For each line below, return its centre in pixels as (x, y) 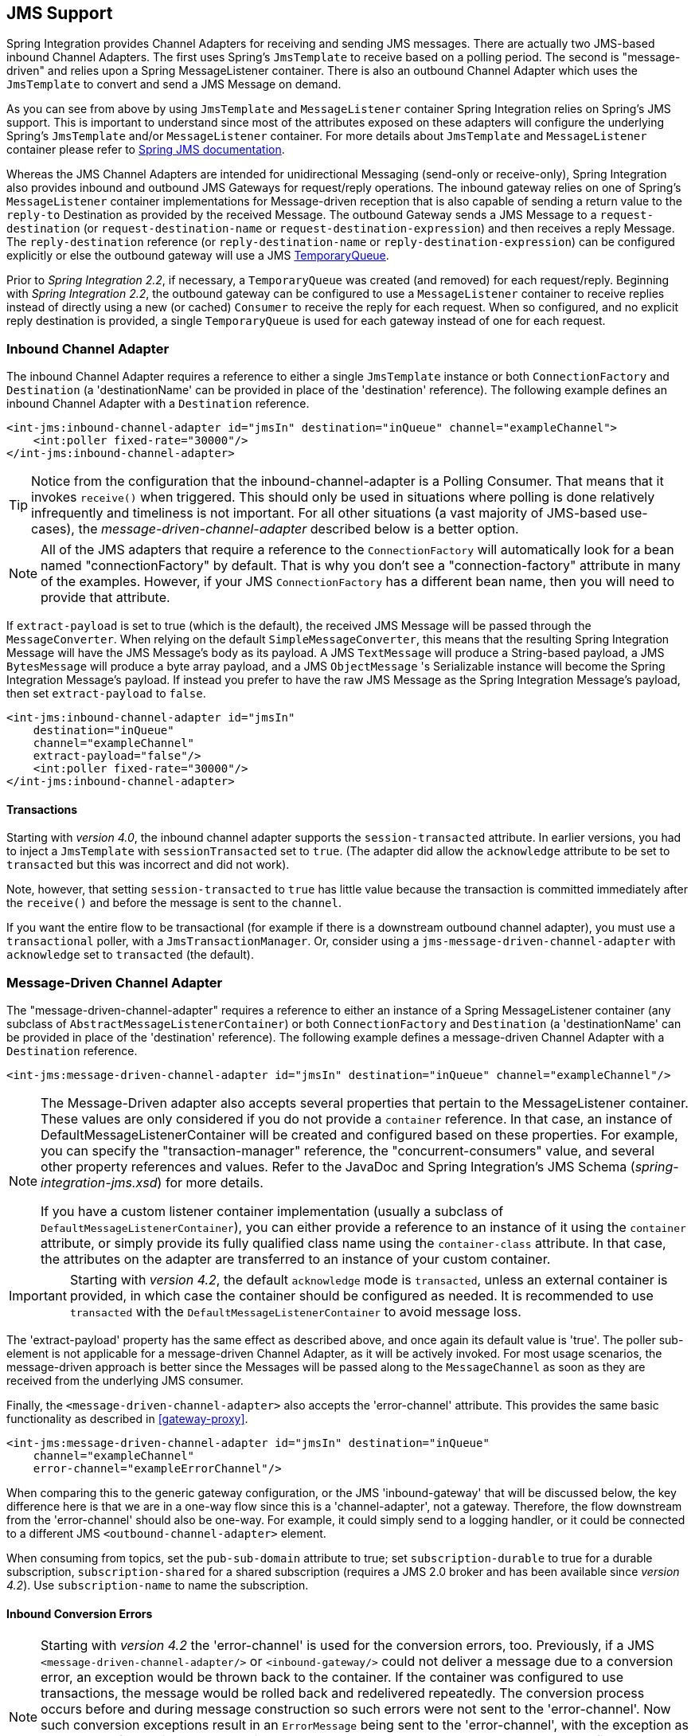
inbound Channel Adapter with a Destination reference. (158, 404)
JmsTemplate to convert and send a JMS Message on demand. (174, 84)
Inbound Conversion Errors (80, 1613)
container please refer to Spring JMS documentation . (146, 150)
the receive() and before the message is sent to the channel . (174, 903)
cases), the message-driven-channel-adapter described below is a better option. (275, 529)
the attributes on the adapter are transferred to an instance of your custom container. (296, 1259)
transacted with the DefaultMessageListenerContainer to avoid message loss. (295, 1312)
